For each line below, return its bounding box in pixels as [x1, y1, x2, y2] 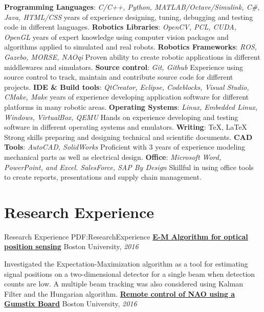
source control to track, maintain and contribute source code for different [4, 71, 233, 82]
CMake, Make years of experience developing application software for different [4, 91, 249, 102]
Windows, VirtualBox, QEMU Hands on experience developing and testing [4, 111, 238, 122]
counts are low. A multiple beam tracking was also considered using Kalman [4, 278, 244, 289]
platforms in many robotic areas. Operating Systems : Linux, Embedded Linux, [4, 101, 258, 112]
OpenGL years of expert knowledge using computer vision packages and [4, 31, 229, 42]
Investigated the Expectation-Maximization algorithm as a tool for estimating [4, 258, 248, 269]
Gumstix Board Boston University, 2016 [4, 298, 137, 309]
